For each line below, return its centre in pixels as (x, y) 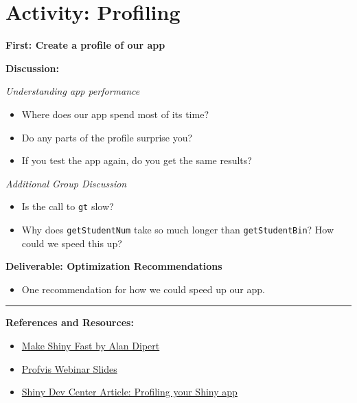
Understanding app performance (73, 91)
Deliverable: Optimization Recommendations (114, 266)
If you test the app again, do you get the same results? (137, 160)
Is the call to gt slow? (68, 206)
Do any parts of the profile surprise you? (107, 137)
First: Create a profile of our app (85, 45)
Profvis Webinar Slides (69, 368)
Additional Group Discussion (66, 183)
